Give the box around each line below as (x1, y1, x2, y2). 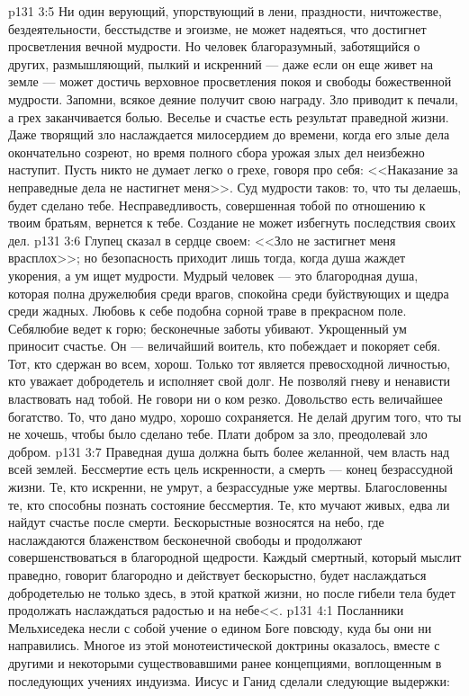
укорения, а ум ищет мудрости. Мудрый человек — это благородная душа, (8, 265, 419, 284)
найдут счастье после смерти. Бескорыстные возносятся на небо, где (8, 513, 384, 531)
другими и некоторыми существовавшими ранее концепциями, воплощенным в (8, 653, 442, 672)
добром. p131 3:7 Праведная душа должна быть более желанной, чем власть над (8, 442, 450, 460)
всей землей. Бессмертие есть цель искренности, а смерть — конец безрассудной (8, 460, 453, 478)
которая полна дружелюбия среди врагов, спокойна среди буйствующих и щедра (8, 283, 449, 302)
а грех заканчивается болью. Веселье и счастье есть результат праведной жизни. (8, 107, 449, 126)
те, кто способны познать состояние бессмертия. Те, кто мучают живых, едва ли (8, 495, 450, 513)
